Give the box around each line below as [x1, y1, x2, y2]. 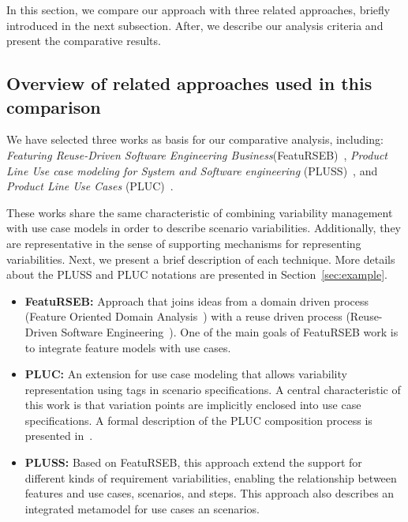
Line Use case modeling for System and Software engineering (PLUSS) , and [6, 162, 378, 178]
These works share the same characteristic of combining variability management [6, 204, 393, 220]
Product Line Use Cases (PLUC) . [6, 178, 174, 194]
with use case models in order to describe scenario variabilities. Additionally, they [6, 220, 401, 236]
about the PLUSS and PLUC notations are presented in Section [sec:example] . [6, 266, 387, 283]
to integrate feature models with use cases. [24, 339, 231, 355]
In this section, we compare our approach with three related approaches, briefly [6, 2, 391, 17]
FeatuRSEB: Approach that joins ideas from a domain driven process [24, 292, 369, 309]
